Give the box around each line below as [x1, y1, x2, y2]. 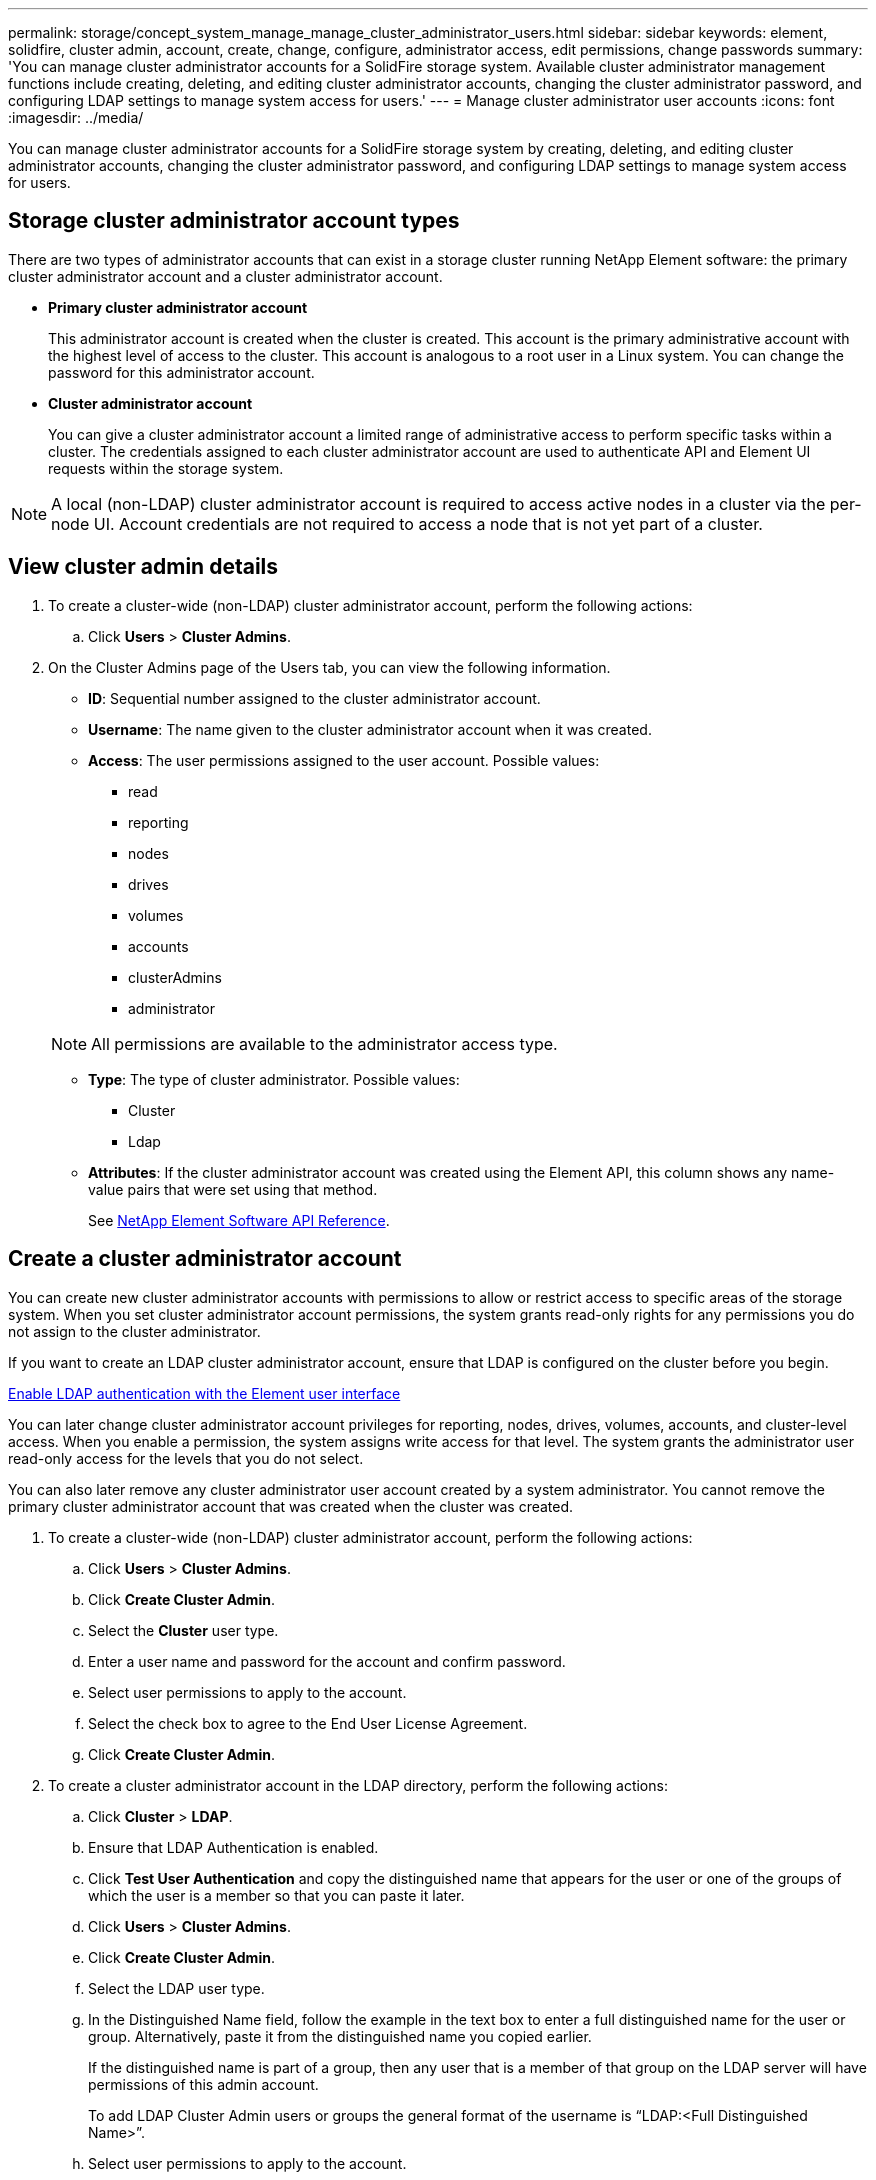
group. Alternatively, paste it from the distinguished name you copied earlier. [88, 2027, 592, 2045]
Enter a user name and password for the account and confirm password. [88, 1652, 566, 1670]
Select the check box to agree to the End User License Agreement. [88, 1714, 528, 1732]
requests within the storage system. [48, 459, 284, 477]
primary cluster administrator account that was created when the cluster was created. [8, 1497, 574, 1515]
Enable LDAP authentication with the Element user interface [8, 1384, 401, 1402]
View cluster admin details [8, 554, 279, 580]
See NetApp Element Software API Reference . [88, 1211, 390, 1229]
